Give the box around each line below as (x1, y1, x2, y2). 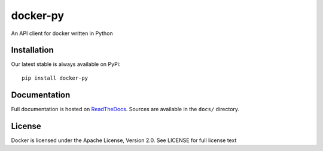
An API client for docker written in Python (11, 30, 113, 37)
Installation (11, 45, 54, 55)
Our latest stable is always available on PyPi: (11, 61, 121, 68)
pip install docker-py (22, 74, 89, 81)
